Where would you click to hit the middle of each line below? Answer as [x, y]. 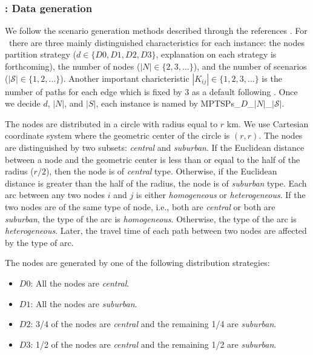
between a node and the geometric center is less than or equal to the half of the [153, 159]
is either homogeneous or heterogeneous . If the [221, 195]
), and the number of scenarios [250, 66]
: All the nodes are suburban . [84, 303]
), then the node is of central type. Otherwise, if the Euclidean [161, 171]
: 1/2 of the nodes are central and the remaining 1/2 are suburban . [153, 344]
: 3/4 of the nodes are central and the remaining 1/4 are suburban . [153, 324]
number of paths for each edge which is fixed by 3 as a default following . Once [151, 91]
